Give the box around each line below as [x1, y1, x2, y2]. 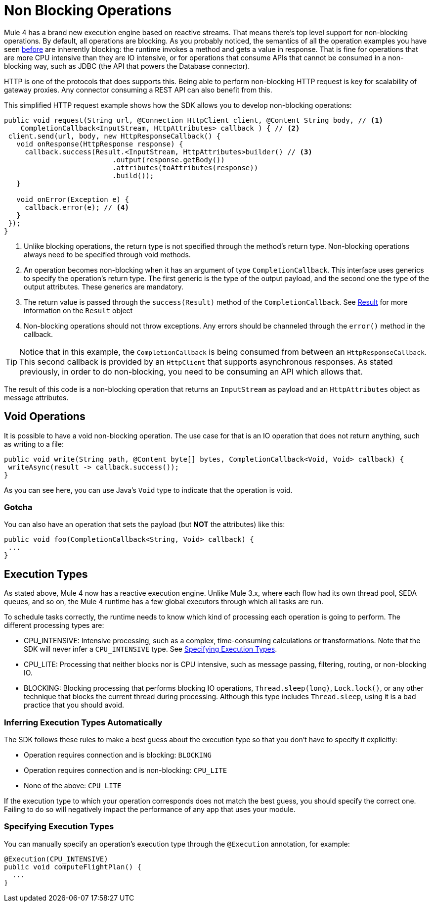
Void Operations [4, 410, 86, 423]
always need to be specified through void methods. [24, 250, 191, 259]
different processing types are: [4, 621, 104, 630]
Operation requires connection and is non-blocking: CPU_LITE [24, 765, 227, 774]
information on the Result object [24, 306, 133, 315]
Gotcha [4, 502, 33, 512]
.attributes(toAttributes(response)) [112, 163, 259, 172]
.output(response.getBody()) [112, 155, 225, 164]
